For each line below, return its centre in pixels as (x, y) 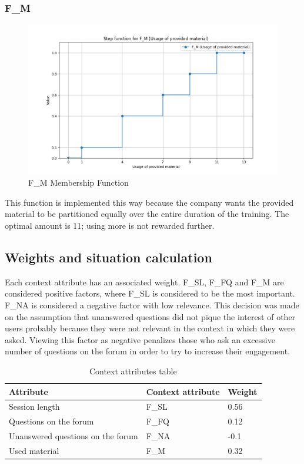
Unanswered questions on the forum (74, 436)
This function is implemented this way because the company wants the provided (149, 202)
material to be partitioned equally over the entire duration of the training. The (147, 214)
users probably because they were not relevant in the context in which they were (150, 328)
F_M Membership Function (78, 182)
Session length (34, 407)
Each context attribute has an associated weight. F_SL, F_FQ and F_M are (144, 282)
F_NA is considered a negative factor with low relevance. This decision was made (152, 305)
